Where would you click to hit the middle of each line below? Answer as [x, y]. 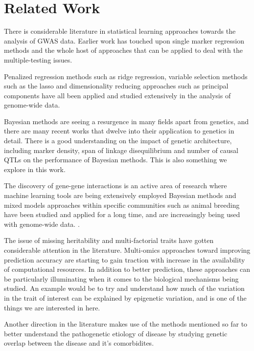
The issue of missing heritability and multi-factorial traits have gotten [109, 240]
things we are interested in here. [52, 307]
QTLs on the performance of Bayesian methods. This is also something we [115, 160]
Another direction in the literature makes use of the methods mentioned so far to [126, 324]
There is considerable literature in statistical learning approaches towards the [120, 31]
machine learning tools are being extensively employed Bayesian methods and [120, 195]
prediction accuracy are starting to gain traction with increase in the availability [125, 259]
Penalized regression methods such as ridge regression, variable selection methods [126, 76]
